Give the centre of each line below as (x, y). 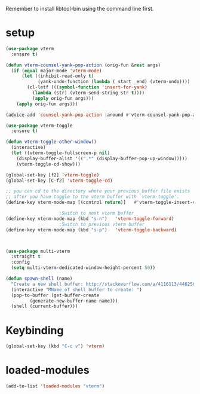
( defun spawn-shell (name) (39, 279)
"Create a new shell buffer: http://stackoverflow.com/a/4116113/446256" (104, 284)
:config (21, 262)
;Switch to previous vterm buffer (102, 224)
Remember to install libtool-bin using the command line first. (80, 9)
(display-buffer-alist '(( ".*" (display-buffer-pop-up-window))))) (102, 158)
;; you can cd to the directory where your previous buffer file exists (98, 191)
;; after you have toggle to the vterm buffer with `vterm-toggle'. (93, 197)
